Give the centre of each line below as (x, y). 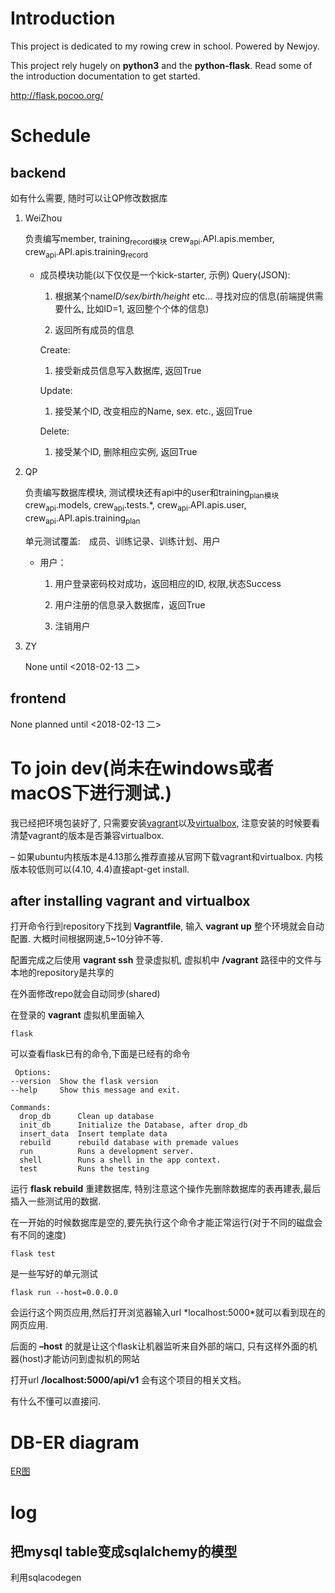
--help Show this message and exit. (96, 1090)
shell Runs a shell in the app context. (120, 1160)
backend (38, 172)
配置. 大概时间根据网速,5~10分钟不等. (86, 939)
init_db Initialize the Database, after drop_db (133, 1125)
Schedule (51, 136)
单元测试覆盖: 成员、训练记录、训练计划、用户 (122, 541)
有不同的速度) (38, 1235)
